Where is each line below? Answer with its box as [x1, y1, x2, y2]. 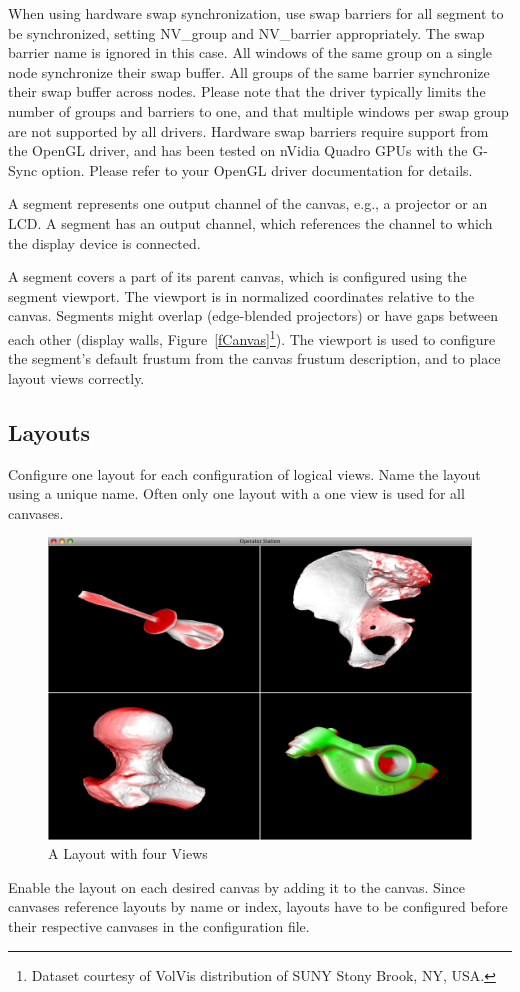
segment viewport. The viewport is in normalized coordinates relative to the [8, 285, 475, 306]
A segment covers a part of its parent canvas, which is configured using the [8, 266, 467, 287]
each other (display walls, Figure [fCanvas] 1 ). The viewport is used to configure [8, 325, 496, 349]
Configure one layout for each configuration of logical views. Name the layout [8, 463, 481, 484]
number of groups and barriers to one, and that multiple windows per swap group [8, 100, 509, 121]
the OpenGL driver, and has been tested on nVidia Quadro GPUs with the [8, 140, 468, 161]
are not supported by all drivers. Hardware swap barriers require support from [8, 120, 489, 141]
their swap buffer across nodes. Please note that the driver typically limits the [8, 81, 486, 102]
